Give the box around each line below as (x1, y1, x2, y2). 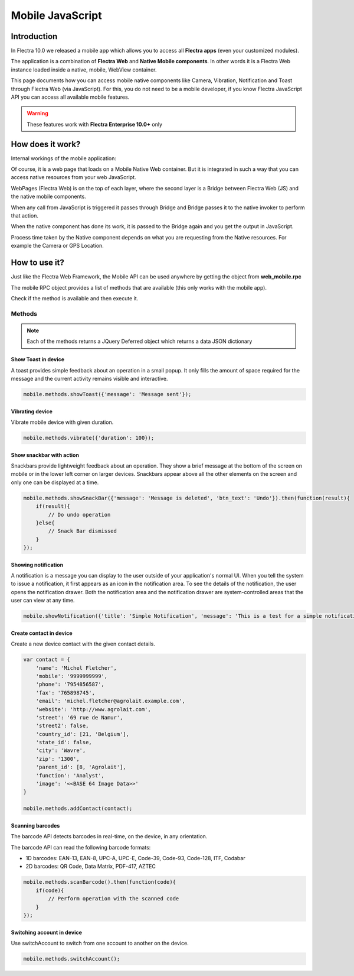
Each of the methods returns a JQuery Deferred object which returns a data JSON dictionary (27, 338, 253, 345)
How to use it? (11, 258, 64, 268)
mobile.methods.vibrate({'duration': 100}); (23, 435, 155, 441)
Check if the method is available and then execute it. (11, 294, 139, 301)
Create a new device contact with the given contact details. (11, 640, 156, 647)
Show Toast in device (11, 356, 65, 363)
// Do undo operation (48, 511, 111, 518)
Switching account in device (11, 929, 83, 936)
